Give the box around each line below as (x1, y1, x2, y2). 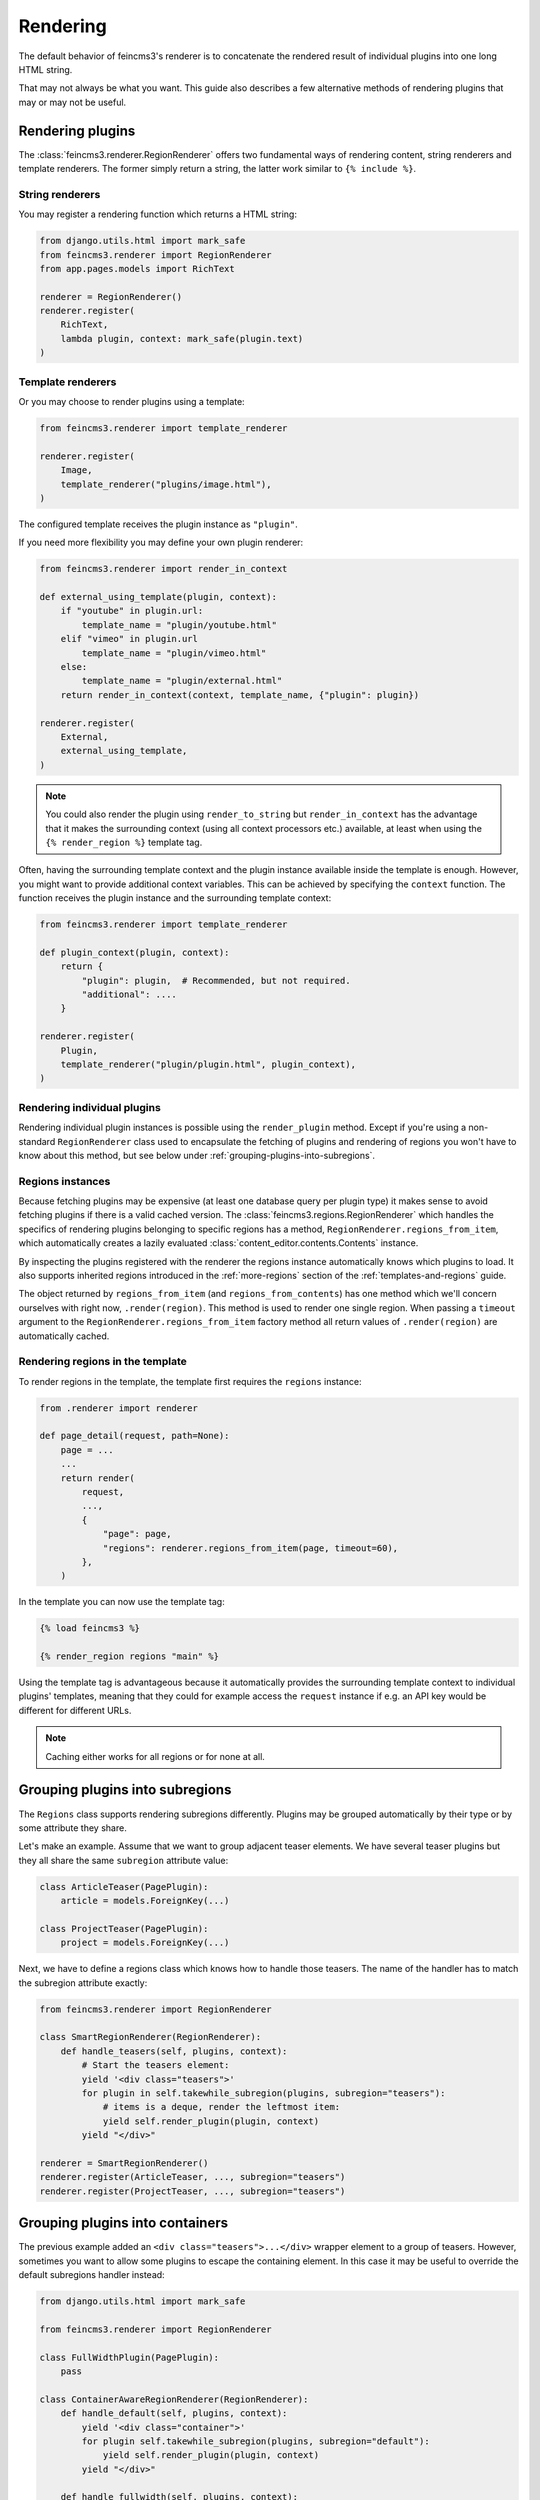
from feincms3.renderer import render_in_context (39, 563, 288, 575)
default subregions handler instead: (18, 2269, 165, 2280)
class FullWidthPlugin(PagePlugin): (39, 2351, 220, 2363)
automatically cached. (18, 1330, 110, 1342)
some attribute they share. (18, 1821, 127, 1834)
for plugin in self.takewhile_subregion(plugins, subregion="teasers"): (81, 2087, 446, 2099)
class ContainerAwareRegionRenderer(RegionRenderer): (39, 2393, 309, 2405)
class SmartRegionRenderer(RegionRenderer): (39, 2031, 262, 2043)
